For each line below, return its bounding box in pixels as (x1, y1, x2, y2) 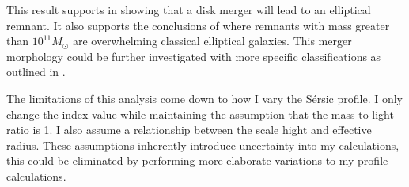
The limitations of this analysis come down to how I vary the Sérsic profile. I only (6, 90, 403, 106)
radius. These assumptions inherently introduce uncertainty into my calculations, (6, 136, 400, 153)
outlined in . (6, 63, 66, 80)
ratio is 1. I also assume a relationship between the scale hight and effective (6, 121, 372, 138)
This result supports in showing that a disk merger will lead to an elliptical (6, 2, 371, 17)
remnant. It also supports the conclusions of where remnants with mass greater (6, 17, 390, 33)
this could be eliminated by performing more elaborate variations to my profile (6, 152, 388, 169)
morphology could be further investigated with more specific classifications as (6, 48, 381, 64)
